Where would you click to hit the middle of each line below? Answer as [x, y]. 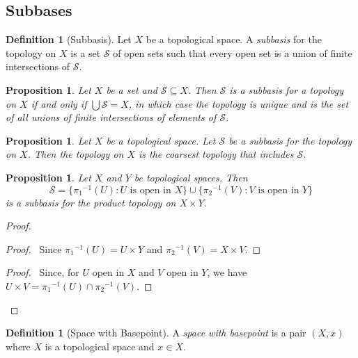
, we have [227, 272]
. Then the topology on [76, 154]
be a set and [132, 89]
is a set [86, 52]
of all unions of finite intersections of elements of [111, 117]
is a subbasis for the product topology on [91, 202]
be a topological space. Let [161, 140]
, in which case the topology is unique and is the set [239, 103]
